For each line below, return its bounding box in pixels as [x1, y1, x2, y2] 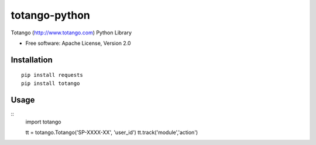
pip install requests [21, 72, 83, 79]
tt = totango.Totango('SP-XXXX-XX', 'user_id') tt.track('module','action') [25, 129, 198, 136]
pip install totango [21, 80, 80, 87]
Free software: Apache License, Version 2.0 [25, 40, 131, 47]
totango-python [11, 9, 91, 22]
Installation [11, 55, 53, 65]
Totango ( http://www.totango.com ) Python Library [11, 29, 132, 36]
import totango [25, 118, 61, 125]
